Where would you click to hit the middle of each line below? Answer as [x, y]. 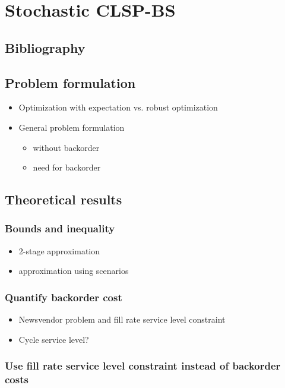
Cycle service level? [54, 339]
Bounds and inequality [60, 228]
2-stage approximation [59, 250]
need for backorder [67, 167]
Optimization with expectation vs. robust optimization [118, 107]
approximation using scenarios [74, 271]
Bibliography [45, 47]
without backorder [66, 147]
